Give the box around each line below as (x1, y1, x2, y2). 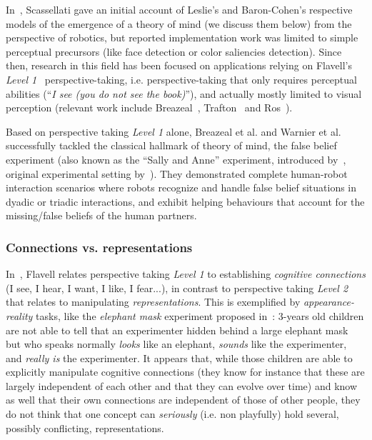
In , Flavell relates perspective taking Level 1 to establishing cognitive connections (6, 266, 366, 281)
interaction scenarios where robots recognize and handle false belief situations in (6, 180, 357, 195)
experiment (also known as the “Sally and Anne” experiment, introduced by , (6, 151, 346, 166)
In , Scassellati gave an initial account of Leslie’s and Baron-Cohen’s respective (6, 2, 353, 16)
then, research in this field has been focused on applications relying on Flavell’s (6, 58, 352, 73)
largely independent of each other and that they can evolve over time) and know (6, 378, 358, 393)
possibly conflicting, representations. (6, 420, 164, 435)
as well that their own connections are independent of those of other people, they (6, 392, 361, 407)
